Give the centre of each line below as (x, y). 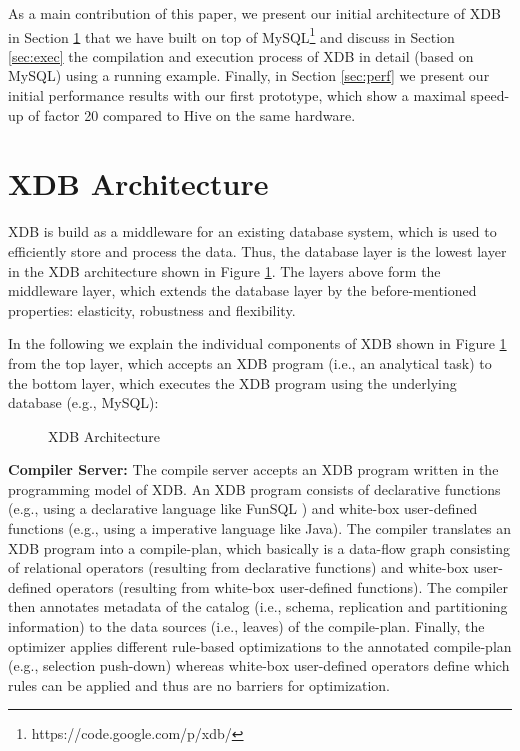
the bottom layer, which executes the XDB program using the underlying (232, 382)
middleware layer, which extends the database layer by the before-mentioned (242, 290)
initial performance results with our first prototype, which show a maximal (237, 95)
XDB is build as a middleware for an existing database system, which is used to (252, 231)
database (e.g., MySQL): (83, 402)
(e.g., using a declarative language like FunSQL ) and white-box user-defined (243, 508)
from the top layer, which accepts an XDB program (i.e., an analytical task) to (250, 362)
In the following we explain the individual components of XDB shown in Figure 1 (257, 343)
